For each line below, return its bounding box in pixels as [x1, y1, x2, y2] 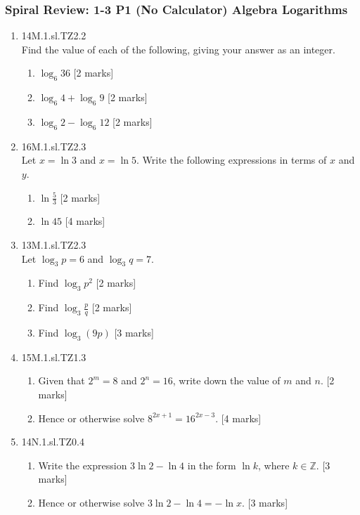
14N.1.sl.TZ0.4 [21, 434, 84, 449]
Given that [38, 373, 85, 388]
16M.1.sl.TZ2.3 [21, 138, 86, 153]
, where [258, 457, 290, 472]
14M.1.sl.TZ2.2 [21, 28, 86, 43]
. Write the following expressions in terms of [136, 152, 327, 167]
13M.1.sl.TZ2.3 [21, 237, 86, 252]
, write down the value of [172, 373, 281, 388]
